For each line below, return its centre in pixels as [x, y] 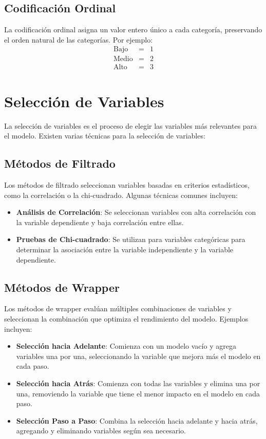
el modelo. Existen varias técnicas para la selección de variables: [105, 136]
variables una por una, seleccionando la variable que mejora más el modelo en [138, 356]
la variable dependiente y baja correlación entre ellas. [100, 222]
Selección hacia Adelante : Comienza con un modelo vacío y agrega [126, 346]
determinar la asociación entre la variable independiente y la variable [125, 249]
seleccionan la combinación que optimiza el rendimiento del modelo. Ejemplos [126, 318]
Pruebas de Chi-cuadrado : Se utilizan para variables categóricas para [131, 239]
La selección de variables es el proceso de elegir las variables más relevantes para [131, 125]
